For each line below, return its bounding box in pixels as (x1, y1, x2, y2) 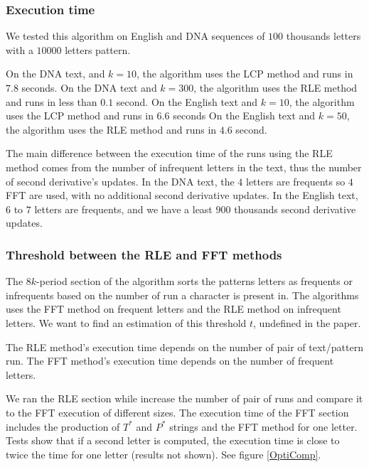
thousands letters (286, 28, 361, 43)
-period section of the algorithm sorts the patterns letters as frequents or (36, 274, 353, 289)
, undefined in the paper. (253, 315, 361, 330)
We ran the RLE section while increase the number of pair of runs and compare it (6, 391, 363, 406)
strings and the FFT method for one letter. (169, 419, 358, 434)
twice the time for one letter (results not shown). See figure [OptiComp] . (6, 446, 321, 461)
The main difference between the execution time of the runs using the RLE (6, 146, 333, 161)
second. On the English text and (116, 94, 258, 109)
